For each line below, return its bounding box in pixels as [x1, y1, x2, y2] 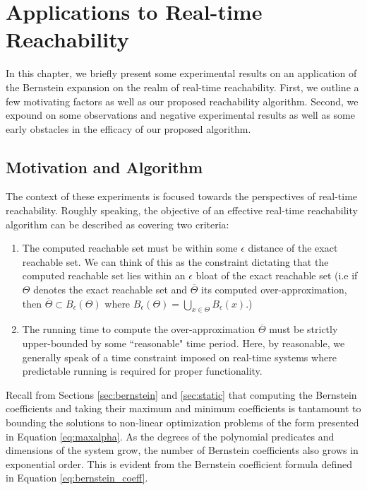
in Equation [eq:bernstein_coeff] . [6, 470, 148, 485]
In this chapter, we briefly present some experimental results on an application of [6, 66, 357, 81]
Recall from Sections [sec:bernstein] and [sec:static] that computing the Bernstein [6, 387, 357, 402]
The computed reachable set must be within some [22, 240, 238, 255]
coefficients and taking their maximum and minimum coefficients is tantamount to [6, 401, 361, 416]
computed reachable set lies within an [22, 268, 186, 283]
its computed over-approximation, [201, 282, 347, 297]
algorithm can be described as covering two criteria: [6, 216, 229, 231]
